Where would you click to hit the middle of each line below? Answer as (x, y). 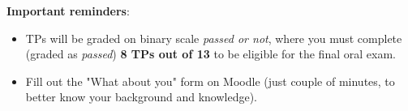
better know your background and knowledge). (142, 97)
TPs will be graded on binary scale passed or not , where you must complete (214, 38)
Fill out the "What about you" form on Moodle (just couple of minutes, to (210, 81)
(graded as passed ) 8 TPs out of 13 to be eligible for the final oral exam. (210, 54)
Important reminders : (68, 11)
